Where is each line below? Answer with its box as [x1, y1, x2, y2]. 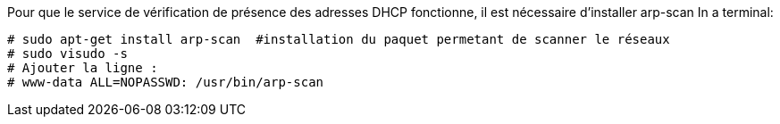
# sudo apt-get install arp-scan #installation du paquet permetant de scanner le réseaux [7, 32, 670, 46]
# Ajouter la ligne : [7, 61, 158, 75]
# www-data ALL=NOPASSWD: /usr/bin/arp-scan [7, 75, 324, 89]
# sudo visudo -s [7, 46, 128, 61]
